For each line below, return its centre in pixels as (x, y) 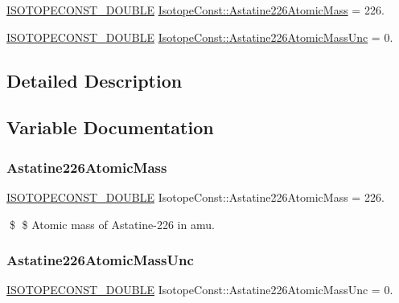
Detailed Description (95, 80)
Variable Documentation (110, 127)
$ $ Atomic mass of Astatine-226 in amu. (112, 224)
